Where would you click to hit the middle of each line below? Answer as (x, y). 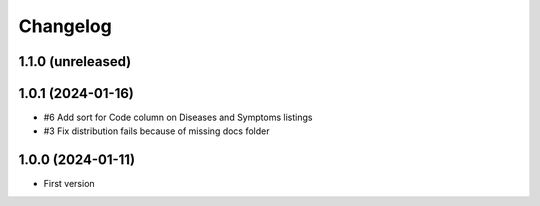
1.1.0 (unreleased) (75, 61)
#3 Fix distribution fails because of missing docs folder (156, 131)
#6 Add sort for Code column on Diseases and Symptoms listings (178, 117)
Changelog (65, 26)
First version (69, 184)
